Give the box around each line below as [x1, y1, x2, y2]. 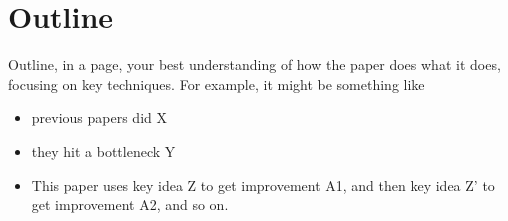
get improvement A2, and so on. [31, 194, 229, 215]
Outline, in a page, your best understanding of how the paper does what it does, [8, 54, 501, 75]
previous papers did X [31, 107, 167, 128]
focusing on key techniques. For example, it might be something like [8, 73, 425, 94]
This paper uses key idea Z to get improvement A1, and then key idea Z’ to [31, 174, 495, 195]
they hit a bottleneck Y [31, 140, 176, 161]
